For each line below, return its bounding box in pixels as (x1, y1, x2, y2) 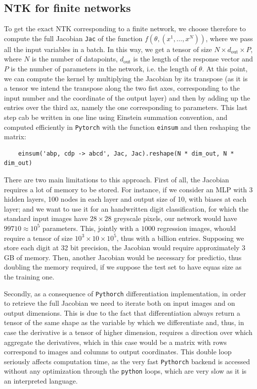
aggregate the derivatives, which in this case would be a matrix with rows (4, 336, 227, 347)
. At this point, (202, 63, 248, 73)
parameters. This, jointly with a (42, 222, 139, 233)
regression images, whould (157, 222, 236, 233)
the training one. (4, 271, 54, 281)
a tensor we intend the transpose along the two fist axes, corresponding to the (4, 83, 240, 93)
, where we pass (206, 33, 253, 43)
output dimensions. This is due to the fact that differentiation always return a (4, 307, 241, 318)
